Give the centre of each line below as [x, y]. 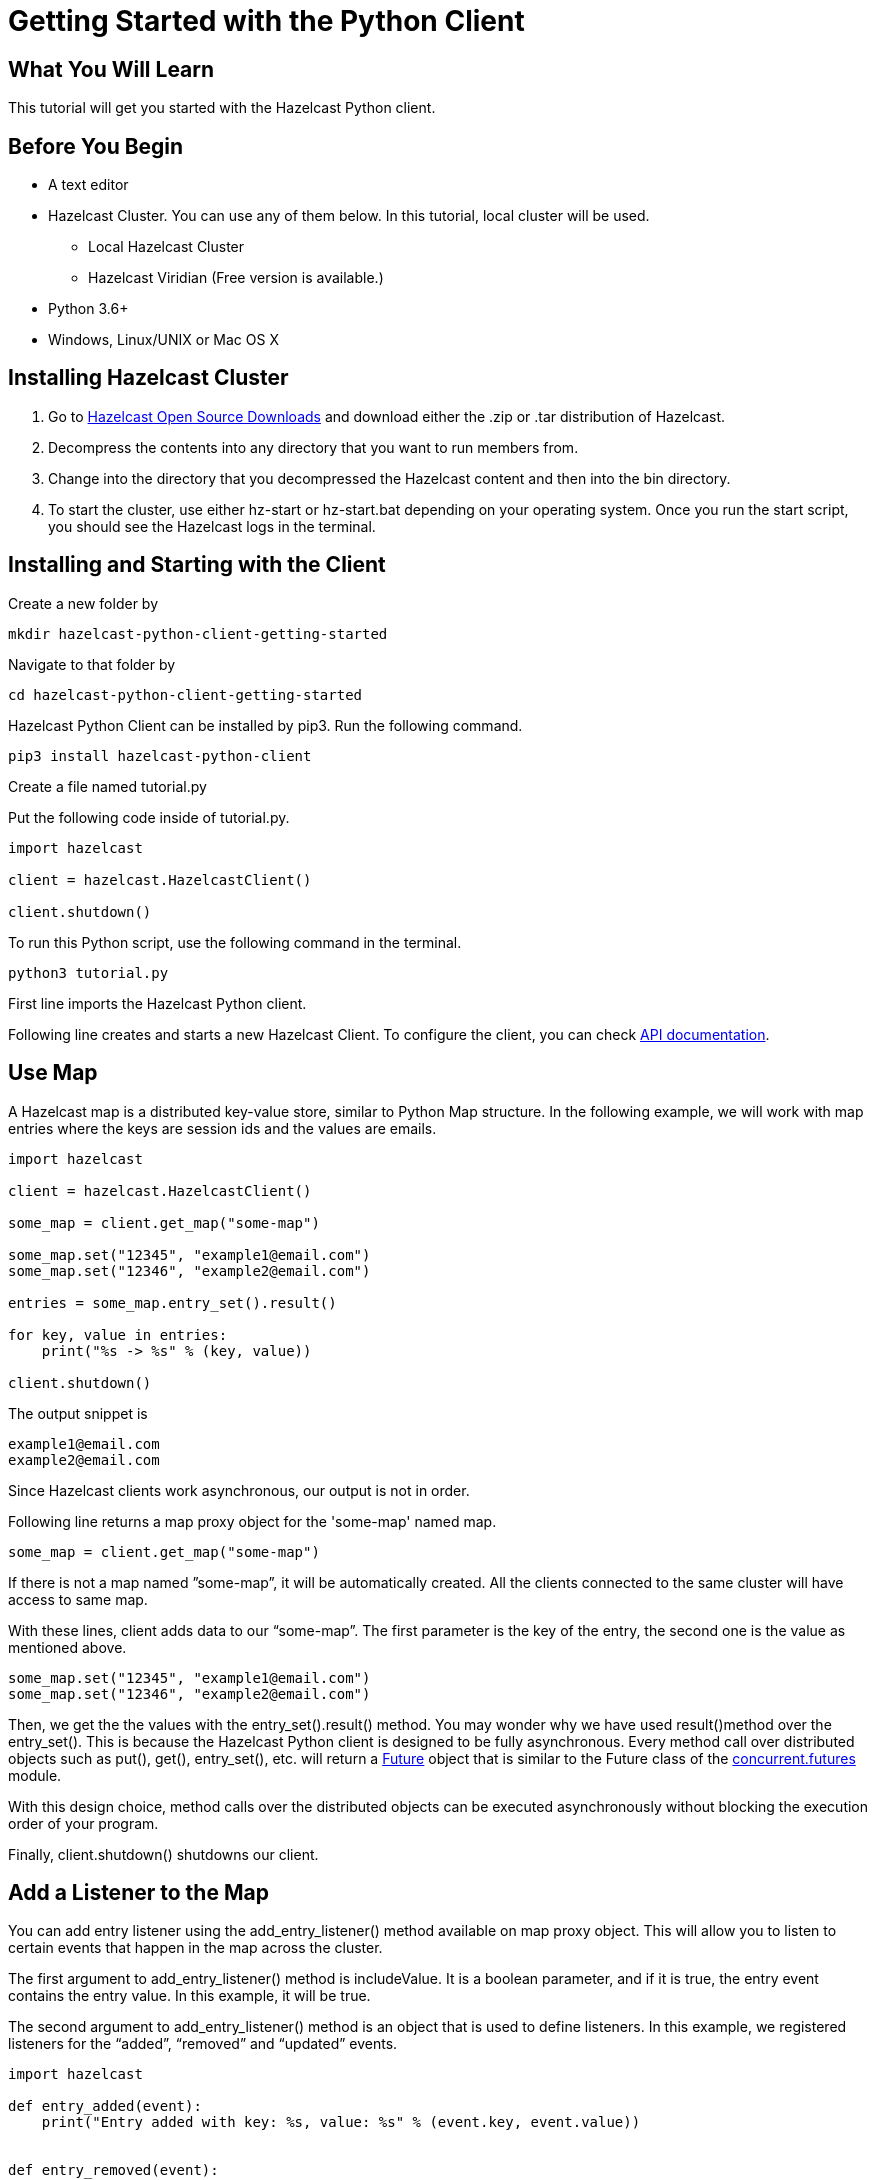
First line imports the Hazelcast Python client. [157, 1003]
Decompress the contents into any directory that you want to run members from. [313, 447]
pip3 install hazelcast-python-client [160, 755]
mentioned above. [67, 1647]
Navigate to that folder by [92, 664]
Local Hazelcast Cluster [166, 247]
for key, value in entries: [118, 1334]
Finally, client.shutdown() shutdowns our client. [163, 1854]
